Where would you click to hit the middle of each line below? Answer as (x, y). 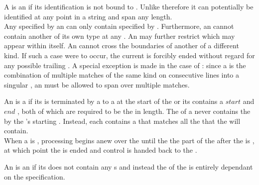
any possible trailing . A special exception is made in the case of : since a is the (125, 65)
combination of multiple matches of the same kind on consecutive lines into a (122, 75)
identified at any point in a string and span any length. (88, 16)
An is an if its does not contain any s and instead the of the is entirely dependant (129, 166)
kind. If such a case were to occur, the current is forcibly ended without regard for (129, 55)
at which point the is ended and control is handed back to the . (101, 150)
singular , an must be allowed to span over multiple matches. (97, 84)
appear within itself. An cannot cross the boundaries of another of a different (122, 46)
